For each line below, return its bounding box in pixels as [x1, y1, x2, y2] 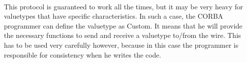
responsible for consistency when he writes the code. [4, 49, 161, 60]
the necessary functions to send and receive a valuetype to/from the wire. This [4, 30, 241, 40]
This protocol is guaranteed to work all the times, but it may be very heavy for [4, 1, 243, 11]
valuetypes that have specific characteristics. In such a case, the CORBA [4, 11, 223, 21]
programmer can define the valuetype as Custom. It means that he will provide [4, 20, 243, 31]
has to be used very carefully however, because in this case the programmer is [4, 39, 239, 50]
